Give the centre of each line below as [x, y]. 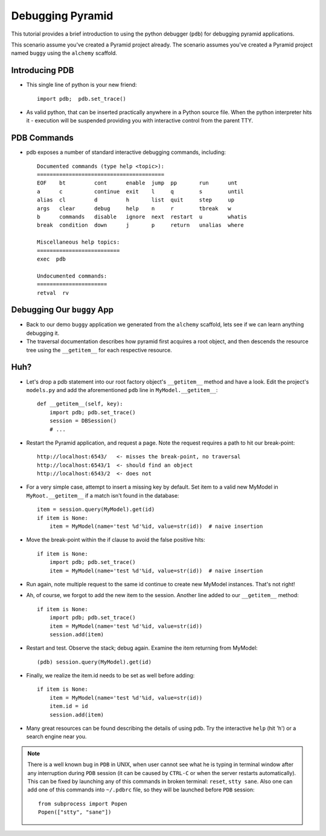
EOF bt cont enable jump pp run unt [137, 183]
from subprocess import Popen [83, 803]
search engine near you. [56, 736]
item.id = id [69, 706]
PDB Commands [42, 138]
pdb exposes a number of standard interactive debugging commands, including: [126, 152]
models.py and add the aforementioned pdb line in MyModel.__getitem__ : [122, 390]
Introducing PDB [43, 70]
